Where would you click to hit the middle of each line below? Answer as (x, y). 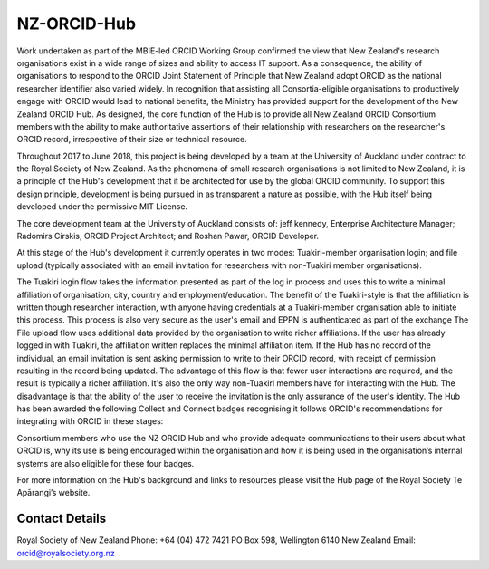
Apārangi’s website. (53, 493)
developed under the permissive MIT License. (102, 207)
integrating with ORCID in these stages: (90, 421)
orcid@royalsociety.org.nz (66, 553)
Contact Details (62, 519)
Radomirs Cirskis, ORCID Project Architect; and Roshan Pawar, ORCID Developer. (168, 236)
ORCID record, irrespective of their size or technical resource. (132, 140)
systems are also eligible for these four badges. (105, 463)
